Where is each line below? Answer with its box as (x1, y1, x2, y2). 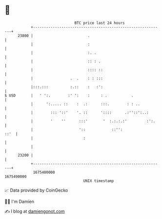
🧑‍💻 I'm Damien (4, 199, 35, 204)
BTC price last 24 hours (74, 20, 125, 25)
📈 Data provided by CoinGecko (4, 187, 68, 193)
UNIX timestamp (83, 178, 114, 183)
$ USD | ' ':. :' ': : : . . (4, 93, 134, 98)
